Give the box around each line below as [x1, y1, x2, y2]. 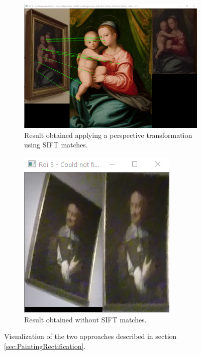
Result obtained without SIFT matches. [24, 314, 147, 324]
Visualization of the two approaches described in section [4, 331, 177, 341]
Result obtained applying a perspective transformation [24, 129, 192, 140]
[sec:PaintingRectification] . [4, 340, 86, 351]
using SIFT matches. [24, 139, 88, 150]
